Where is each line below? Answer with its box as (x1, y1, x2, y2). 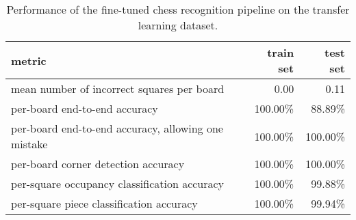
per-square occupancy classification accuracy (11, 176, 225, 192)
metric (11, 52, 47, 68)
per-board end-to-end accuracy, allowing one (11, 120, 223, 137)
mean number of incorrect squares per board (11, 81, 225, 97)
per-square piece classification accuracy (11, 195, 198, 212)
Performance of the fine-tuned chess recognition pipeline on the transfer (6, 1, 350, 18)
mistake (11, 136, 48, 152)
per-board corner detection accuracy (11, 156, 185, 172)
